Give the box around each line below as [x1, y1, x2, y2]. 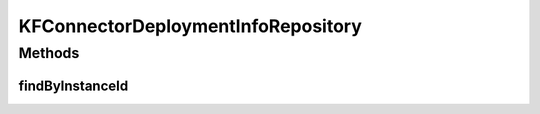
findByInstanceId [18, 77, 129, 94]
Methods [18, 44, 80, 62]
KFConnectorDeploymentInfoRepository [18, 15, 362, 37]
